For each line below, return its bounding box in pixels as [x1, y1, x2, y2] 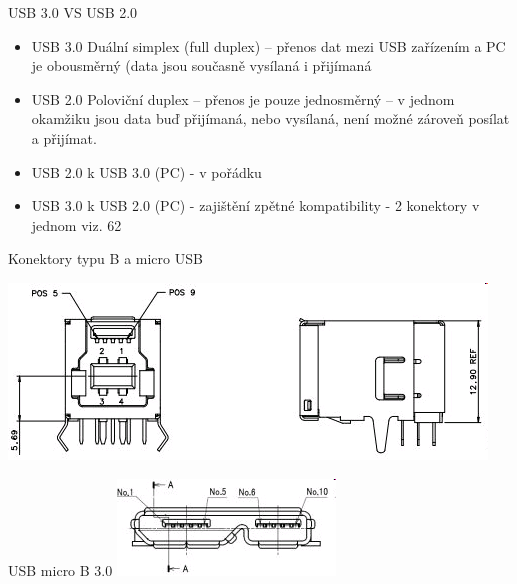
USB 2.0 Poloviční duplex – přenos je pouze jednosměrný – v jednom [31, 88, 455, 109]
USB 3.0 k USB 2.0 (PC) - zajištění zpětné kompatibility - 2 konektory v [31, 195, 480, 216]
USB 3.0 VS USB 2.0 [8, 2, 138, 22]
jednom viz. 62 [31, 214, 122, 235]
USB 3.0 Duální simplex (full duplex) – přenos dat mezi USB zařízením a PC [31, 35, 506, 56]
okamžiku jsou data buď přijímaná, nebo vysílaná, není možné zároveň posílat [31, 108, 510, 129]
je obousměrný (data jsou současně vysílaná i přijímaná [31, 55, 372, 76]
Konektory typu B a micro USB [8, 248, 203, 269]
